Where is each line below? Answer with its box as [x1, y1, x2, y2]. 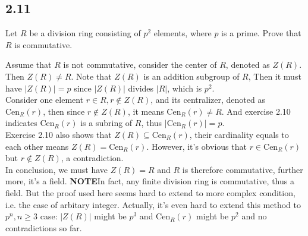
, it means [127, 105, 164, 117]
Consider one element [5, 93, 84, 106]
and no [241, 210, 267, 222]
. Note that [71, 70, 112, 82]
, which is [167, 81, 202, 94]
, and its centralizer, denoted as [150, 93, 265, 106]
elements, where [153, 27, 212, 39]
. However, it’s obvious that [146, 140, 247, 152]
